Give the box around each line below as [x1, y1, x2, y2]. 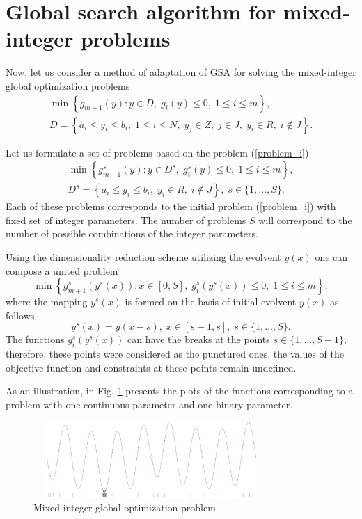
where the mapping [6, 294, 88, 309]
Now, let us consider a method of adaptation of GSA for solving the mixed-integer [6, 65, 356, 79]
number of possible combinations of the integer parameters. [6, 226, 258, 241]
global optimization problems [6, 78, 130, 93]
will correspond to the [258, 212, 352, 227]
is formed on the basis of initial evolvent [125, 294, 297, 309]
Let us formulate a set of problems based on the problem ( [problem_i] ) [6, 145, 309, 159]
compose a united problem [6, 263, 118, 278]
